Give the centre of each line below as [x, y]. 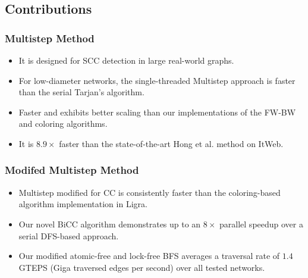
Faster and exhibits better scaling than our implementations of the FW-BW [157, 112]
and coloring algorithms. [63, 124]
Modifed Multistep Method [72, 170]
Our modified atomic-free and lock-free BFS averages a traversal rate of [149, 256]
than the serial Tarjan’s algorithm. [81, 92]
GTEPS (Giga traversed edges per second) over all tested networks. [142, 267]
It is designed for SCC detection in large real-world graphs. [126, 60]
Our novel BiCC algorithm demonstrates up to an [110, 224]
